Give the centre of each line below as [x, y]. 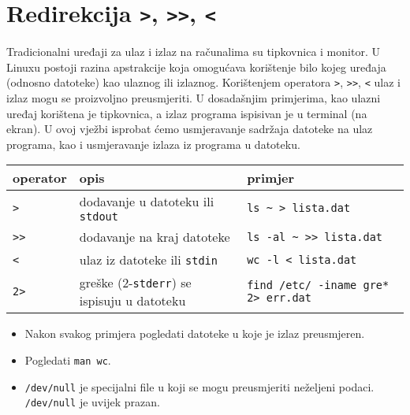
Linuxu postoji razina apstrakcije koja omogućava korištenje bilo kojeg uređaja [196, 67]
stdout [99, 217]
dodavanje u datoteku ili [147, 202]
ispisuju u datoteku [132, 301]
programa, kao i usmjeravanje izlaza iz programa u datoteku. [153, 144]
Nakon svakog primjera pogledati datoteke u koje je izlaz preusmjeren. [195, 333]
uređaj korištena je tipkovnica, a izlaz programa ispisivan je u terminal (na [187, 113]
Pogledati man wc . [68, 360]
